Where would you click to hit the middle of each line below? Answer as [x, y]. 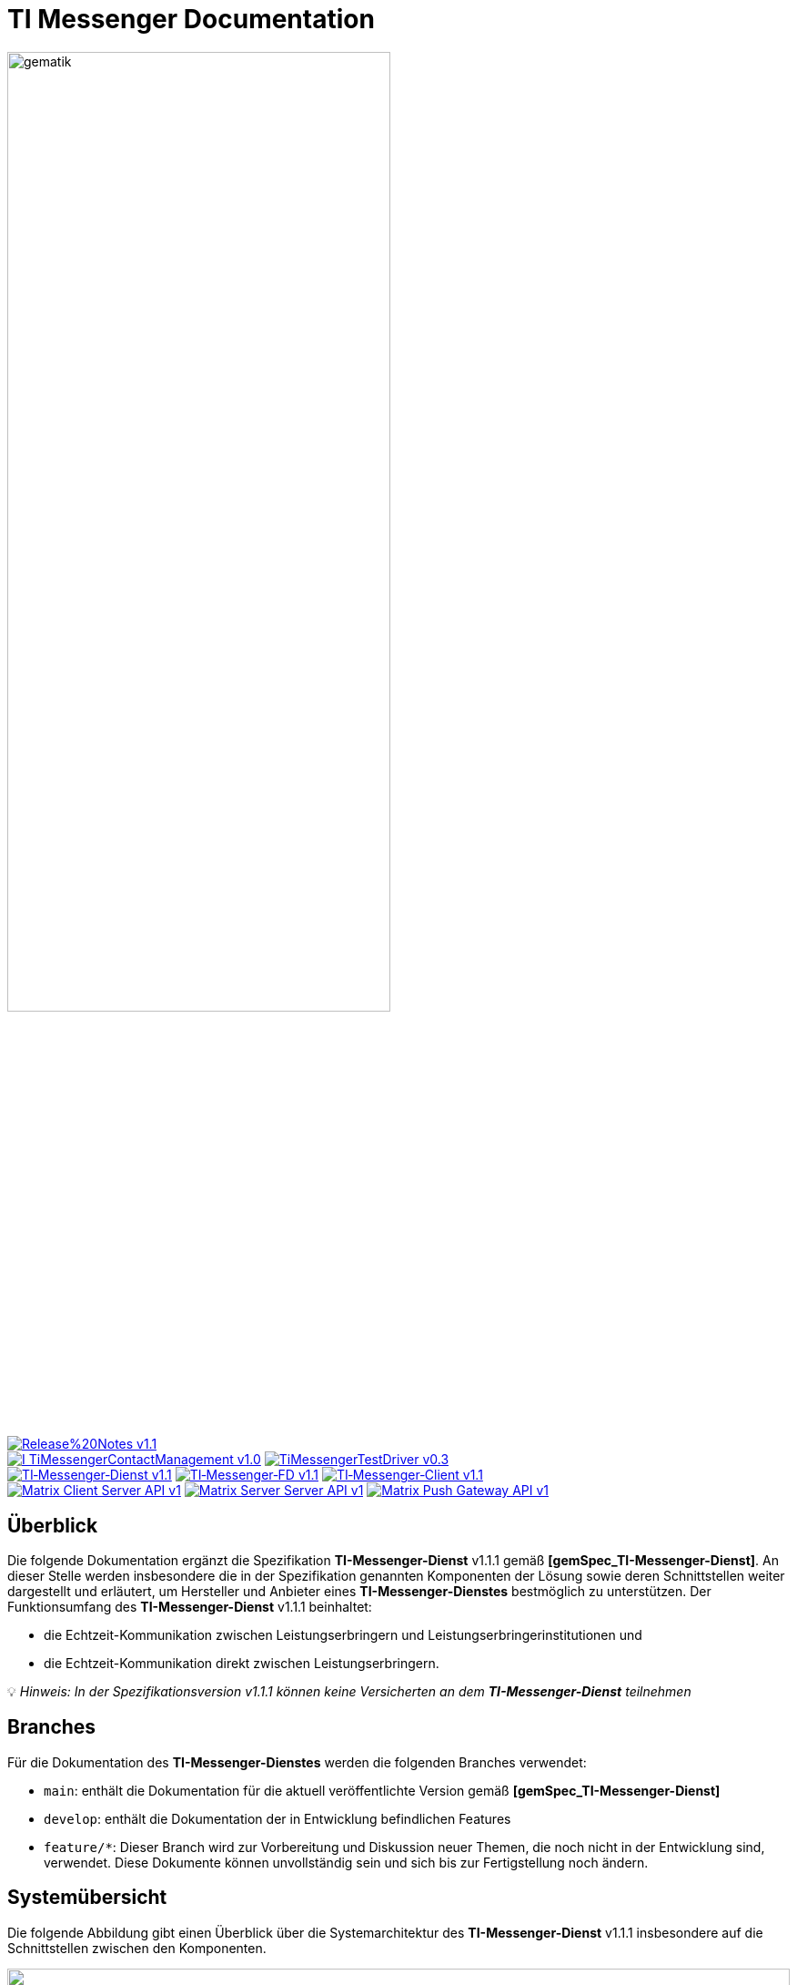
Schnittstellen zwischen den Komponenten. [137, 1948]
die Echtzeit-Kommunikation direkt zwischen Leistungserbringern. [242, 1663]
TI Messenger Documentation [191, 19]
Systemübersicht [87, 1898]
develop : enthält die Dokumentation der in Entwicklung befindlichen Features [277, 1818]
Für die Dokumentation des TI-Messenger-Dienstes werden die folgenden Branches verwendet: [297, 1762]
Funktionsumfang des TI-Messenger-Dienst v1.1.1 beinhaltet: [190, 1606]
